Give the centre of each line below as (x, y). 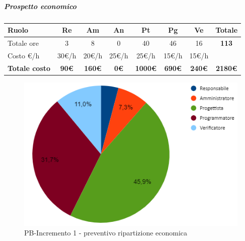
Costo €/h (24, 55)
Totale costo (29, 68)
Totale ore (23, 43)
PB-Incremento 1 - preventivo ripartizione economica (106, 233)
